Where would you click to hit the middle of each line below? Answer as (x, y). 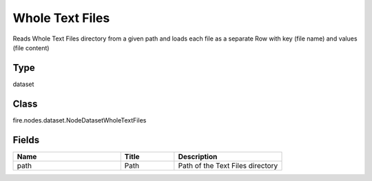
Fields (26, 140)
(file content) (31, 47)
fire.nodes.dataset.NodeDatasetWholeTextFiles (80, 120)
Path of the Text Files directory (228, 165)
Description (198, 156)
